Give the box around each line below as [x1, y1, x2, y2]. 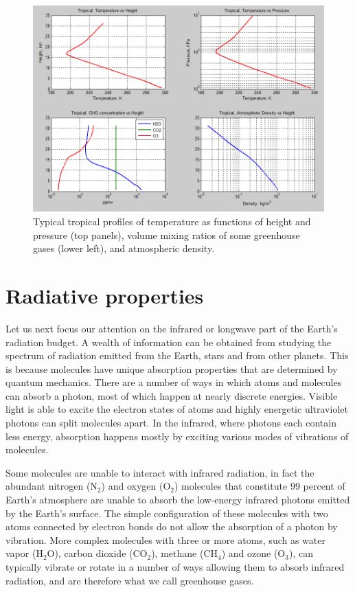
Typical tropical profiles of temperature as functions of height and [33, 214, 311, 228]
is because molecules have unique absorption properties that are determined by [5, 361, 338, 376]
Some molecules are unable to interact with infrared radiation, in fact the [5, 465, 314, 479]
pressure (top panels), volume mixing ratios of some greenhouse [33, 227, 300, 242]
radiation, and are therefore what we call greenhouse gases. [5, 573, 254, 587]
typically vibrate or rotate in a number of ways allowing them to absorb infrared [5, 560, 345, 573]
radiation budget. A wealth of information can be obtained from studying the [5, 334, 332, 349]
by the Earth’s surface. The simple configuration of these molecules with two [5, 505, 328, 520]
